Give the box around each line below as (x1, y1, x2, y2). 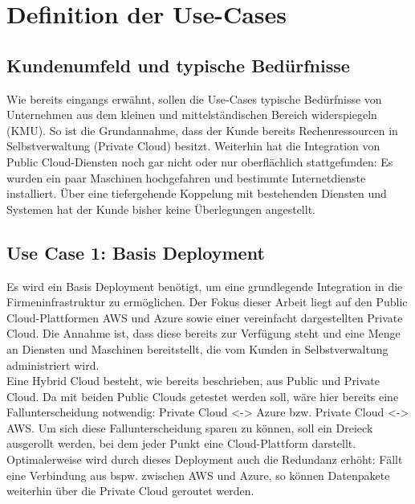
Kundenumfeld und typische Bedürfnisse (6, 52, 350, 77)
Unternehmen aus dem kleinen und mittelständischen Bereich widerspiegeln (6, 106, 377, 123)
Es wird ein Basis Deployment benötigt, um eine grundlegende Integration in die (6, 277, 403, 294)
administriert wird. (6, 356, 100, 373)
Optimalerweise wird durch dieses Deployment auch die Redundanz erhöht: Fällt (6, 451, 403, 468)
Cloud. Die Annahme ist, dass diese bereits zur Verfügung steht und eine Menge (6, 325, 401, 342)
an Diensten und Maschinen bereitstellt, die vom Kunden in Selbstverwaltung (6, 340, 389, 357)
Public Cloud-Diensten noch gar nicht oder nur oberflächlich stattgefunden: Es (6, 153, 393, 170)
